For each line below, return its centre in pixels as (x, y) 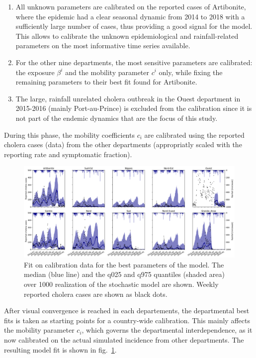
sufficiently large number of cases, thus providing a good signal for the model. (134, 26)
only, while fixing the (191, 72)
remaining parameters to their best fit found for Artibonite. (106, 82)
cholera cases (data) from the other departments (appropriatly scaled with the (123, 144)
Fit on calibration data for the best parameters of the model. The (124, 264)
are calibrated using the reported (194, 134)
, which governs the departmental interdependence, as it (167, 330)
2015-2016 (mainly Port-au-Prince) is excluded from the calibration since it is (134, 108)
